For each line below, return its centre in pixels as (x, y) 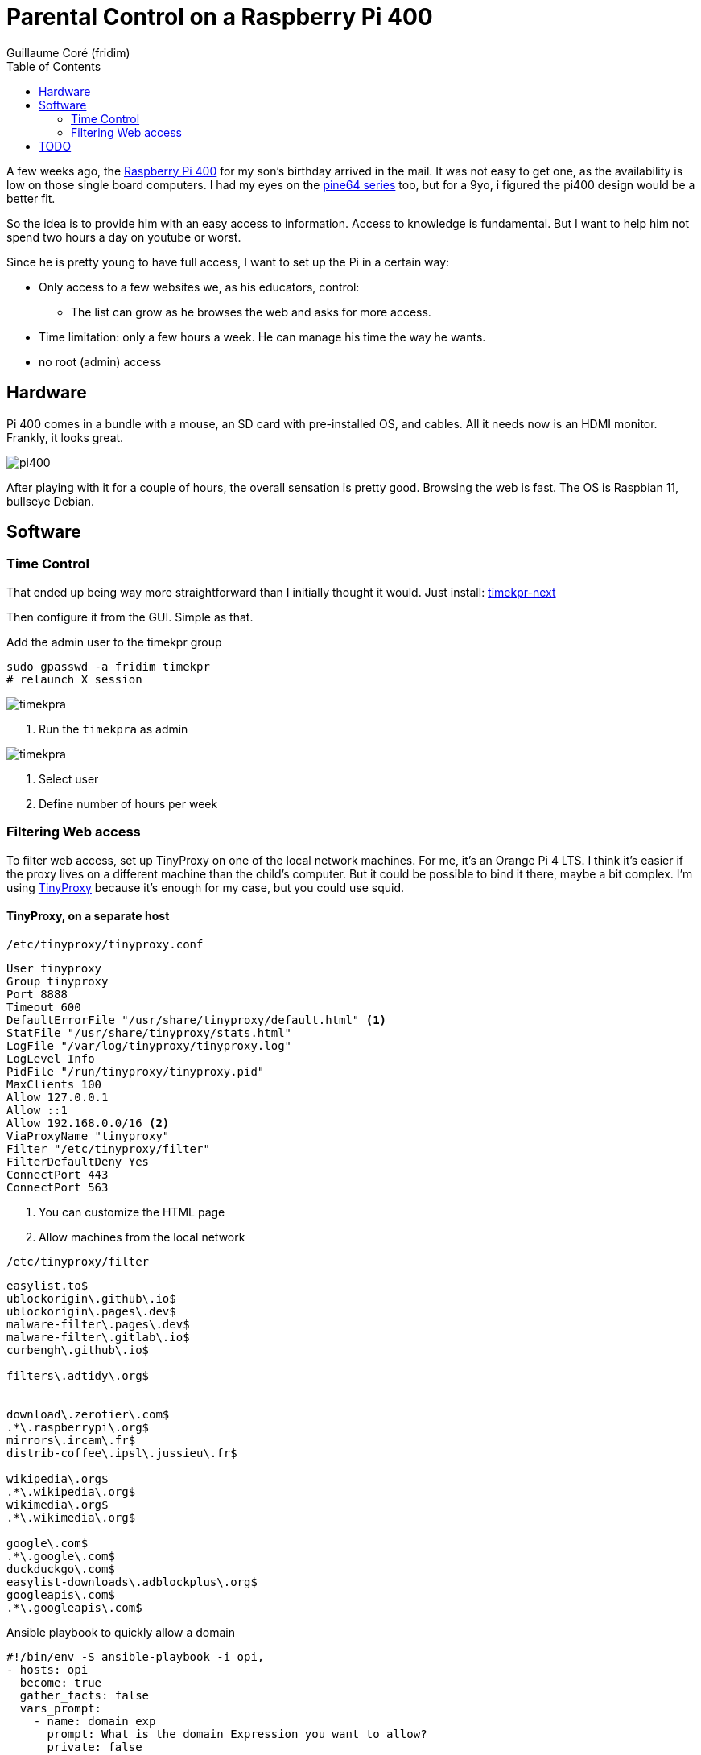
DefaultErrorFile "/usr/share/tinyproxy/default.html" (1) (197, 1020)
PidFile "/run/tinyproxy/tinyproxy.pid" (136, 1071)
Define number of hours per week (128, 803)
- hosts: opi (47, 1669)
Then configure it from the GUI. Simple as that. (130, 617)
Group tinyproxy (58, 981)
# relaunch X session (74, 679)
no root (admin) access (100, 361)
